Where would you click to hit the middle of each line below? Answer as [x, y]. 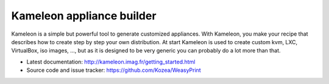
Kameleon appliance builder [84, 16]
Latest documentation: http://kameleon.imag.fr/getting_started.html [111, 62]
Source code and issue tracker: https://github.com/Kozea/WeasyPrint [114, 70]
